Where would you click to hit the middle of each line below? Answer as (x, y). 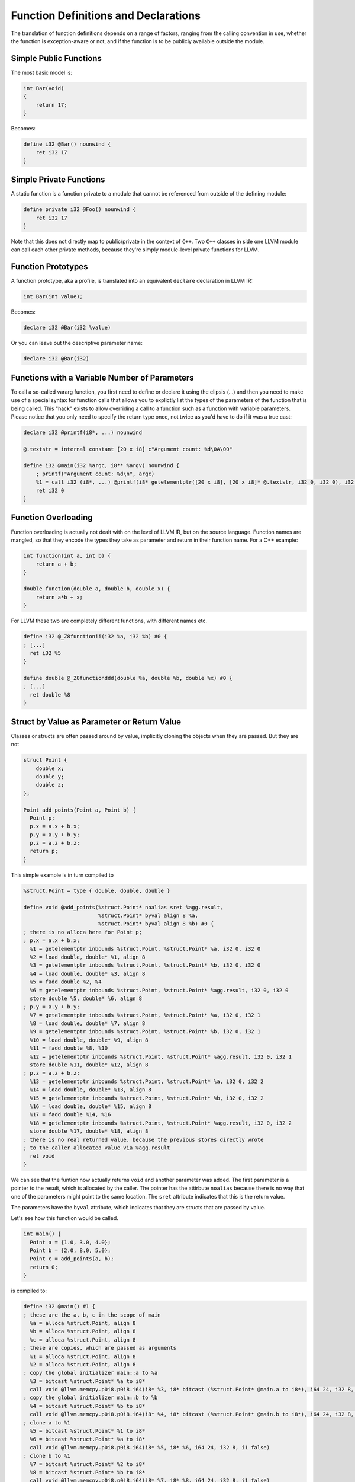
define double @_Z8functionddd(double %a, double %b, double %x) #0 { (128, 678)
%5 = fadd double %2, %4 (66, 982)
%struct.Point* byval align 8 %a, (148, 916)
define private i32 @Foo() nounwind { (80, 210)
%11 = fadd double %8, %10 (69, 1048)
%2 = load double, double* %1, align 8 (88, 957)
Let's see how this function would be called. (64, 1218)
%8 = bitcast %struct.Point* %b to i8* (88, 1472)
